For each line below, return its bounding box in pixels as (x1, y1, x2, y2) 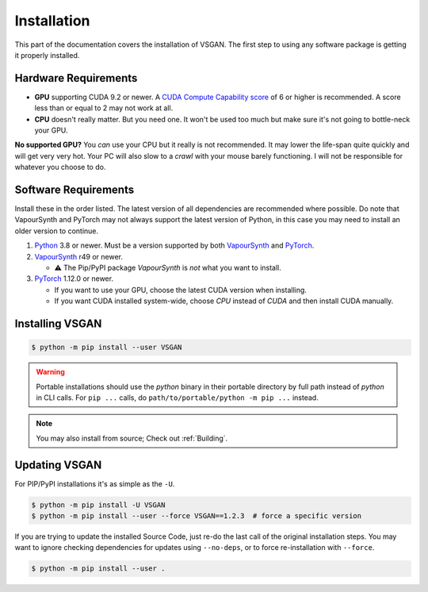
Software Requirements (14, 183, 135, 196)
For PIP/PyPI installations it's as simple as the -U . (14, 479, 175, 488)
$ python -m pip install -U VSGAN (31, 500, 166, 509)
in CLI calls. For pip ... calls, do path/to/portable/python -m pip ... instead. (36, 393, 319, 402)
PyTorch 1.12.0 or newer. (34, 274, 114, 283)
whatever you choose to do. (14, 163, 106, 172)
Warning (36, 367, 65, 377)
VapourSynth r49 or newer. (34, 252, 123, 261)
